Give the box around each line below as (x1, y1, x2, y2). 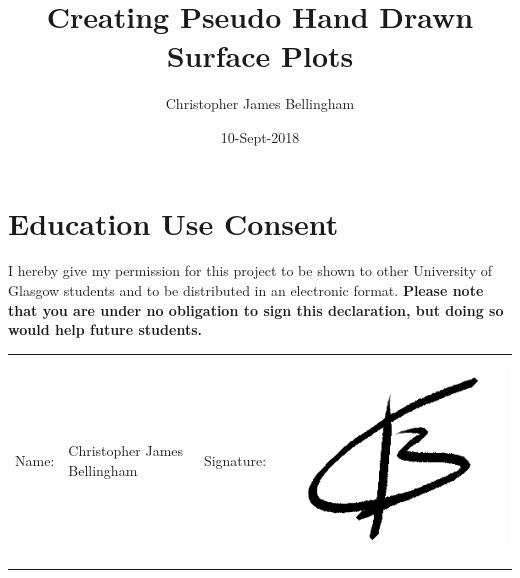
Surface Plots (166, 35, 354, 76)
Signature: (203, 450, 267, 471)
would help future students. (8, 319, 202, 340)
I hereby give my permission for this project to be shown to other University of (8, 260, 492, 281)
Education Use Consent (8, 202, 339, 243)
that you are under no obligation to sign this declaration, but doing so (8, 299, 504, 320)
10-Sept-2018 (220, 126, 300, 147)
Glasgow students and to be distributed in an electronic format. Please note (8, 280, 484, 301)
